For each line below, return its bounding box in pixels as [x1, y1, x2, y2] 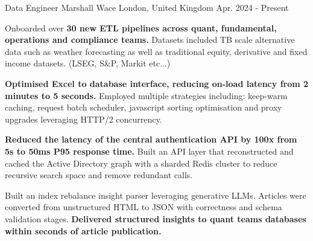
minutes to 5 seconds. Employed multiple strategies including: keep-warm [5, 89, 288, 101]
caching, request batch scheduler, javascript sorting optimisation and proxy [5, 101, 282, 114]
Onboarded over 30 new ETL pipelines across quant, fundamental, [5, 21, 277, 34]
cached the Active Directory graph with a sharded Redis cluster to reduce [5, 156, 277, 169]
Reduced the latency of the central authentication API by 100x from [5, 133, 297, 146]
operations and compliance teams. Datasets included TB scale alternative [5, 33, 295, 46]
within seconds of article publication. [5, 224, 162, 237]
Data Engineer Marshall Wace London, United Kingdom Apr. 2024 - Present [5, 1, 289, 13]
